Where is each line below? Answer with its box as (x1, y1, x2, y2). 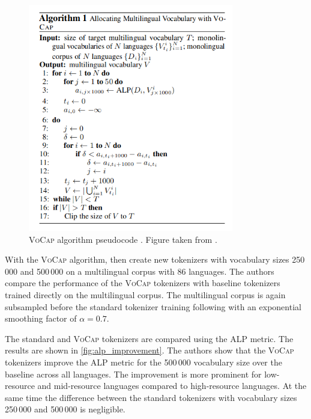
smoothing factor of (5, 312, 77, 325)
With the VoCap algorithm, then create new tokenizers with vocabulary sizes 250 (5, 253, 305, 266)
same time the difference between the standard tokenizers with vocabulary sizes (5, 391, 297, 403)
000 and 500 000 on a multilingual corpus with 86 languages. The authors (5, 265, 274, 277)
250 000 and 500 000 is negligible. (5, 403, 125, 415)
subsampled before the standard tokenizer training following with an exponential (5, 300, 301, 313)
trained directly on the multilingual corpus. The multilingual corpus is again (5, 288, 286, 301)
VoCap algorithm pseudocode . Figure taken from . (29, 233, 217, 245)
